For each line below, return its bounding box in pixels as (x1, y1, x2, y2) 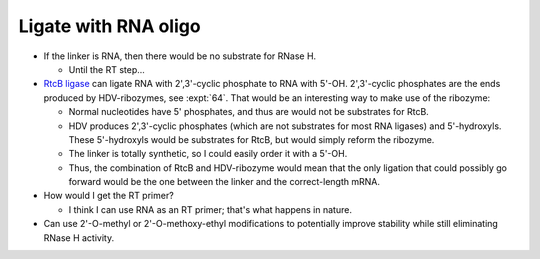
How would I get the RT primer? (43, 190, 174, 202)
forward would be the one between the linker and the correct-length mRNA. (68, 176, 380, 188)
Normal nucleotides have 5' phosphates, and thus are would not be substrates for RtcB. (68, 106, 429, 118)
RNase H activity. (43, 231, 115, 244)
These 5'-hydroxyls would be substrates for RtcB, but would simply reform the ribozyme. (68, 133, 435, 145)
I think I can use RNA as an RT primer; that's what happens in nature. (68, 203, 352, 215)
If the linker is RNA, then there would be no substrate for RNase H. (43, 50, 317, 62)
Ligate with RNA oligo (18, 15, 201, 37)
